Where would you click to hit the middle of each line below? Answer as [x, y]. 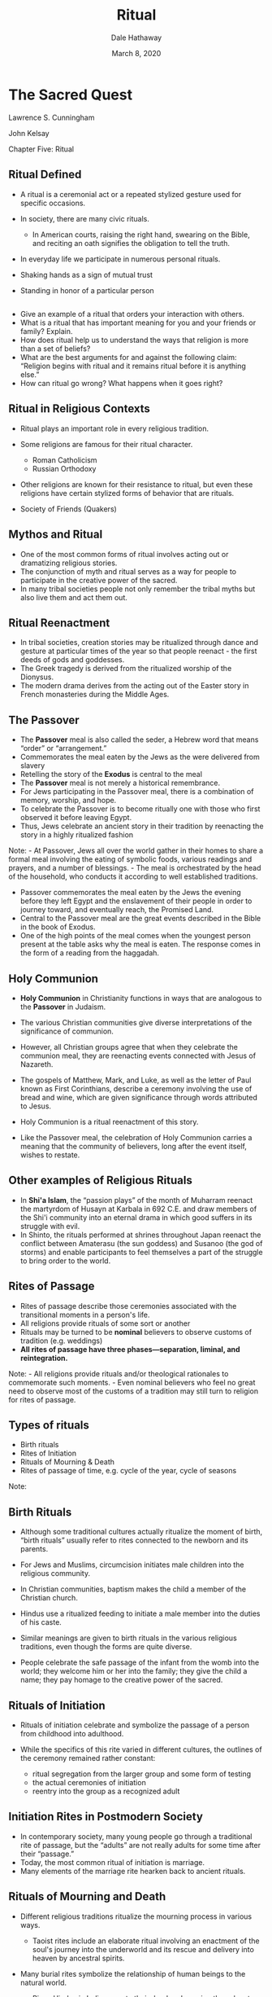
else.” [30, 374]
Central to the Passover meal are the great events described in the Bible [140, 919]
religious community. [55, 1573]
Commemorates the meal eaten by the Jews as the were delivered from [140, 757]
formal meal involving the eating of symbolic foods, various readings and [130, 859]
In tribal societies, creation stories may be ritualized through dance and [139, 643]
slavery [32, 766]
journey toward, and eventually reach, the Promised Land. [117, 910]
